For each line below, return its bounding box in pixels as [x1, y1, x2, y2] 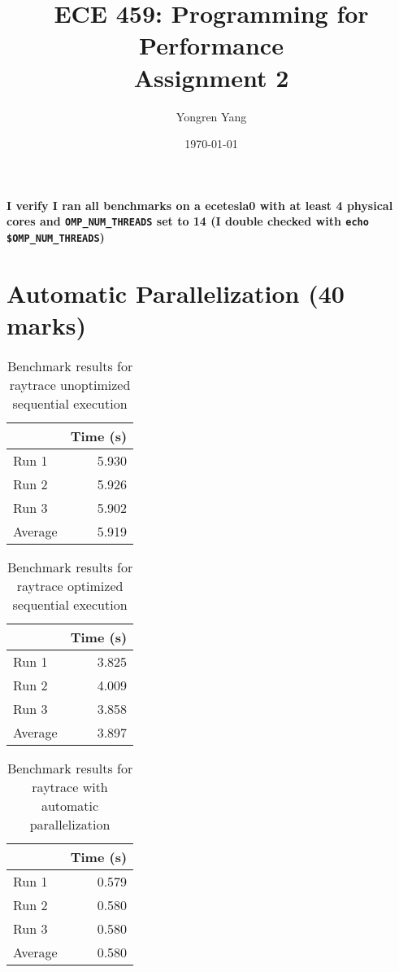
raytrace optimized [16, 576, 124, 595]
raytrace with [32, 777, 108, 796]
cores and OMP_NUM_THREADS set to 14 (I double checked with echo [7, 212, 369, 230]
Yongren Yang [176, 107, 247, 125]
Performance [139, 28, 284, 62]
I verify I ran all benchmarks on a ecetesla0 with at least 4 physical [7, 196, 393, 213]
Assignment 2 [133, 60, 289, 94]
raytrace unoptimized [9, 374, 131, 394]
